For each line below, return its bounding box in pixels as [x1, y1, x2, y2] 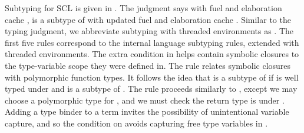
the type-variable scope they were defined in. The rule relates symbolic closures [5, 59, 291, 71]
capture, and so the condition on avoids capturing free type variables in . [5, 117, 268, 129]
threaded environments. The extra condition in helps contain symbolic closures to [5, 48, 299, 60]
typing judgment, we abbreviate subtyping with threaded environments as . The [5, 25, 293, 37]
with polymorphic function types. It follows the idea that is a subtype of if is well [5, 71, 299, 83]
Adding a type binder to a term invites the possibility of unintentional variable [5, 105, 289, 118]
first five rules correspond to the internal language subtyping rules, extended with [5, 36, 299, 48]
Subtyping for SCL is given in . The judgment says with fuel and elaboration [5, 2, 282, 14]
